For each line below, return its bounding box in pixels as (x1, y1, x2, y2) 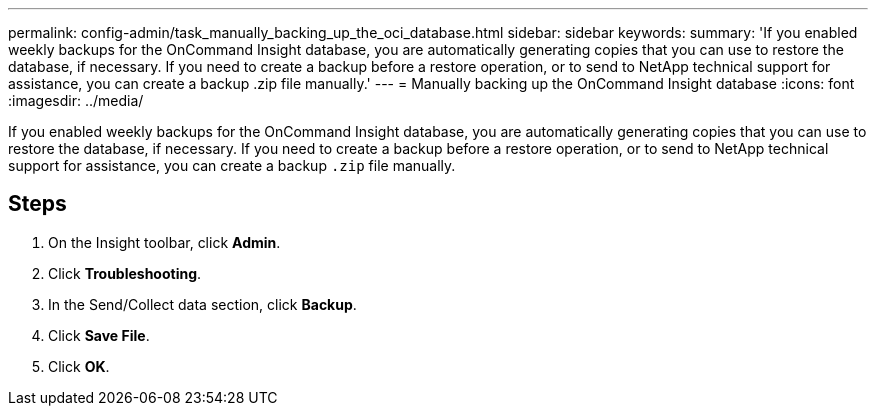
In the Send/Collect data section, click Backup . (48, 295, 357, 313)
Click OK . (48, 357, 110, 375)
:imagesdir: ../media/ (8, 92, 144, 109)
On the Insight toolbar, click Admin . (48, 233, 281, 251)
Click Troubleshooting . (48, 264, 202, 282)
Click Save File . (48, 326, 150, 344)
